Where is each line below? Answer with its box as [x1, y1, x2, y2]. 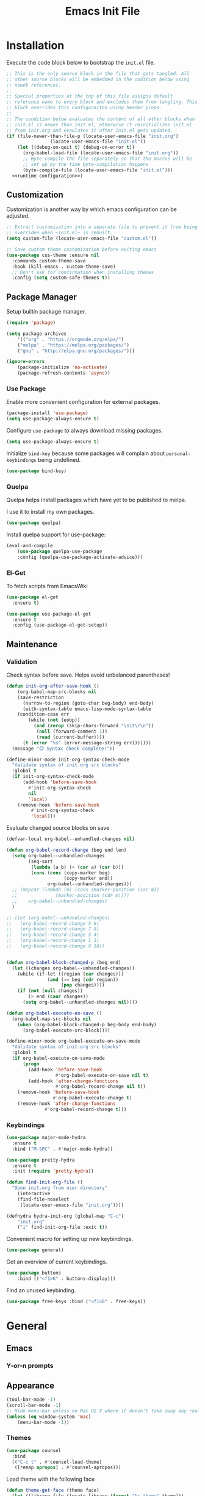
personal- [166, 450, 191, 457]
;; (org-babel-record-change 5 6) [6, 920, 99, 927]
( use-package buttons [6, 1270, 62, 1276]
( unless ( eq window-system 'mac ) [6, 1414, 92, 1420]
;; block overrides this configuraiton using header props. [6, 105, 163, 111]
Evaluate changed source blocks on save [6, 824, 110, 832]
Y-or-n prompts [6, 1362, 54, 1370]
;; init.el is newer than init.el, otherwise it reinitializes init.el [6, 121, 192, 128]
